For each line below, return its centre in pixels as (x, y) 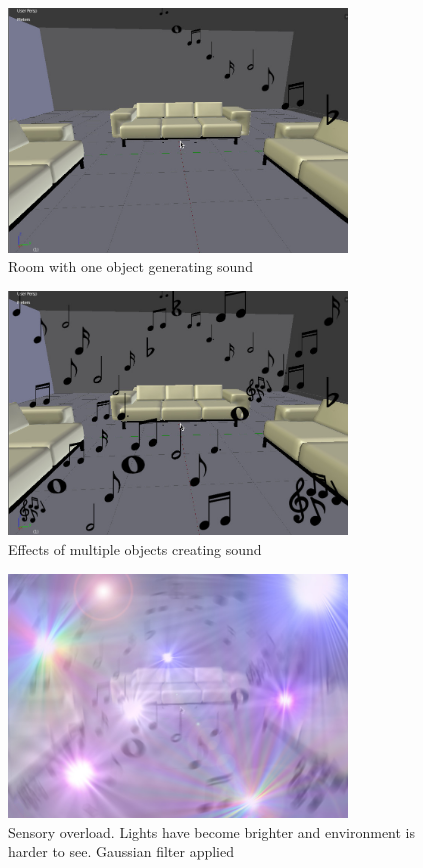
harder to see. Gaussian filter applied (121, 851)
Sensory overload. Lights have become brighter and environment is (212, 831)
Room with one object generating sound (130, 266)
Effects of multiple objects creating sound (135, 548)
